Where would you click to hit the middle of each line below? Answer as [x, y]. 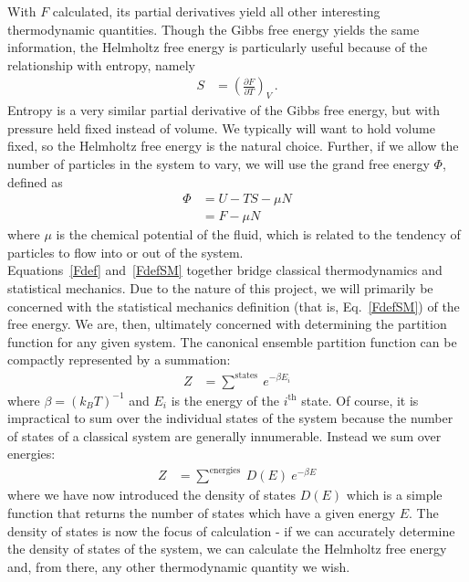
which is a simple [394, 495]
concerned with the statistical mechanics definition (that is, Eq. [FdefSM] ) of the [234, 306]
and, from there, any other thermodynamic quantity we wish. [179, 566]
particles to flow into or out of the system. [125, 252]
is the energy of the [225, 400]
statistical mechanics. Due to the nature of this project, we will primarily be [220, 288]
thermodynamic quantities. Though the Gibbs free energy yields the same [214, 29]
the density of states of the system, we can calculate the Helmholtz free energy [227, 549]
